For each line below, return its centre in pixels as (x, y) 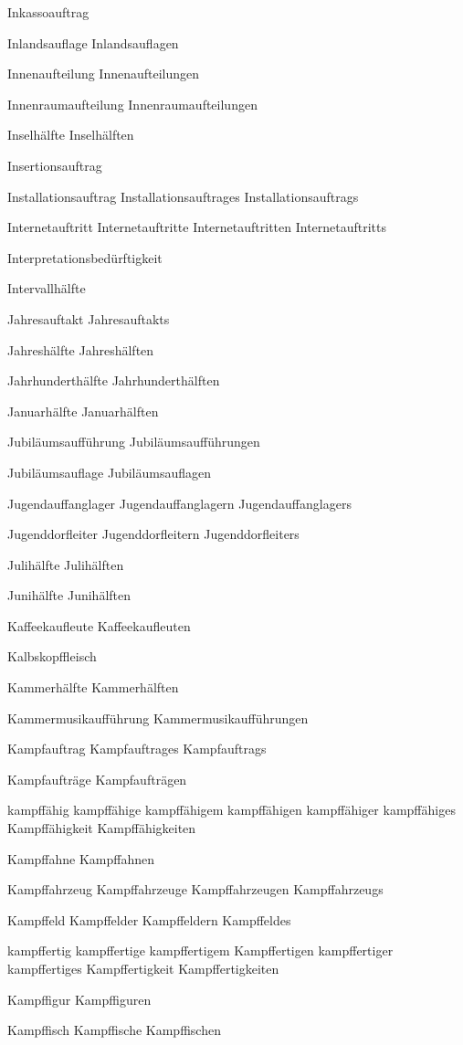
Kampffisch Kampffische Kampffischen (114, 1030)
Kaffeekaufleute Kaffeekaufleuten (99, 625)
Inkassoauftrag (48, 12)
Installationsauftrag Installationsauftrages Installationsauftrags (183, 196)
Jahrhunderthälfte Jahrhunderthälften (114, 380)
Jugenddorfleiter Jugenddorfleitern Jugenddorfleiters (153, 534)
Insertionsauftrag (55, 165)
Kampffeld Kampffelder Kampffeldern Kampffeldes (149, 919)
